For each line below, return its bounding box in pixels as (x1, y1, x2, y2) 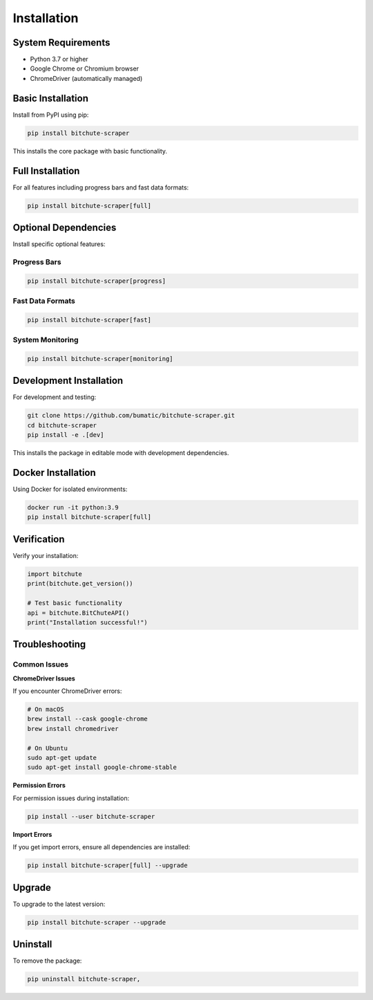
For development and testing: (12, 393, 97, 401)
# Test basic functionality (27, 599, 122, 607)
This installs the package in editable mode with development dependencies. (12, 449, 229, 457)
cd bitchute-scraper (27, 421, 97, 429)
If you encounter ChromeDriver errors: (12, 687, 122, 695)
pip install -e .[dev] (27, 431, 104, 439)
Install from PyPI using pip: (12, 111, 89, 119)
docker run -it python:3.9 (27, 503, 119, 512)
